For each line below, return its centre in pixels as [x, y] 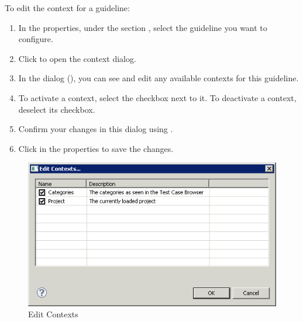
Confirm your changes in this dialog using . [96, 129]
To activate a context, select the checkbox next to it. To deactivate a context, [157, 97]
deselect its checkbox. [57, 109]
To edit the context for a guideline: [67, 8]
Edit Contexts [53, 314]
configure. [36, 39]
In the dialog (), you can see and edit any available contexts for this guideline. [159, 78]
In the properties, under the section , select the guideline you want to [143, 27]
